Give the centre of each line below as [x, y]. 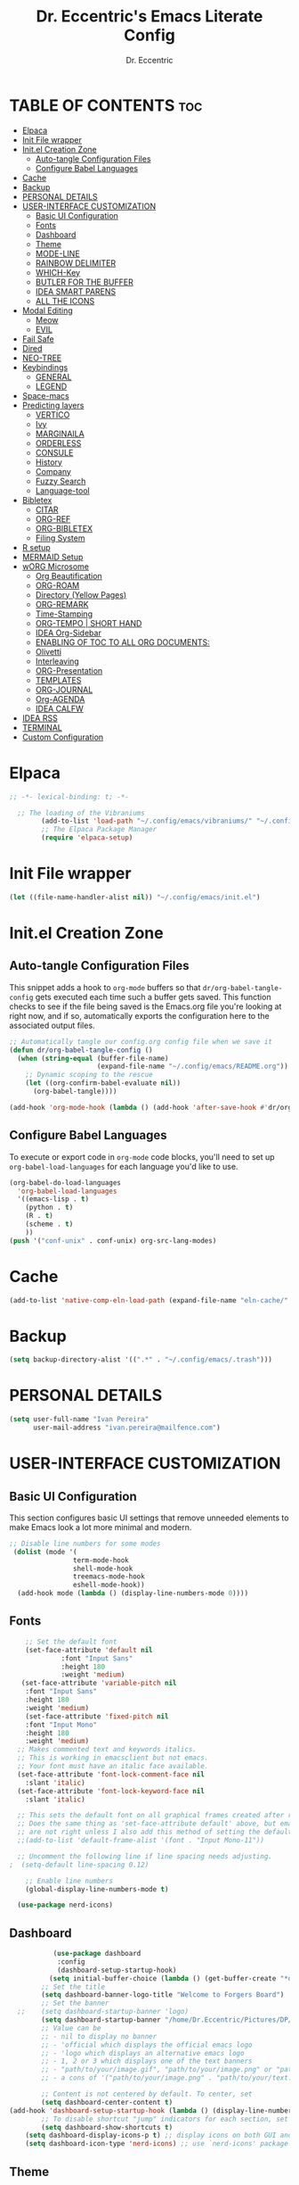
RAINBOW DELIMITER [76, 263]
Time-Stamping [64, 614]
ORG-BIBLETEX [64, 528]
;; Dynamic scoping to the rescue [89, 1075]
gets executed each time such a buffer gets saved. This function [153, 997]
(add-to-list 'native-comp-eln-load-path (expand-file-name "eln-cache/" [149, 1300]
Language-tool [63, 490]
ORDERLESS [58, 443]
